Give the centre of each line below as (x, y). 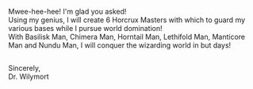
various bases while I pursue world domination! (85, 28)
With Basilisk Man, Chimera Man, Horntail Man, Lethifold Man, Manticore (127, 37)
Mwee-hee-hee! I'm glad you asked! (67, 12)
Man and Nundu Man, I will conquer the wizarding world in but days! (120, 45)
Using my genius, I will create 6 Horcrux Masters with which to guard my (127, 20)
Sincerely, (25, 68)
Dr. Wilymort (29, 77)
